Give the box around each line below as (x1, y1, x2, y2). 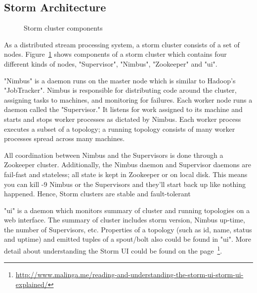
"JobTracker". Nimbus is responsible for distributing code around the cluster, (4, 85, 237, 95)
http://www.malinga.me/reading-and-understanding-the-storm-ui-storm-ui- (15, 269, 244, 280)
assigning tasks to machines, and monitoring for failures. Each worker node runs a (4, 94, 253, 105)
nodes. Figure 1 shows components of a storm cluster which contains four (4, 49, 227, 59)
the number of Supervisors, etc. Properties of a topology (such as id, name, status (4, 224, 252, 234)
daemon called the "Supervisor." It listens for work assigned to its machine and (4, 104, 243, 114)
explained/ (15, 279, 48, 289)
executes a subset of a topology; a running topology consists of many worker (4, 123, 235, 134)
